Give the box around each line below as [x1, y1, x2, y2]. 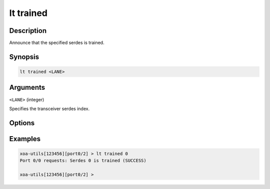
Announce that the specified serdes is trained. [9, 40, 104, 46]
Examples [9, 135, 41, 143]
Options [9, 119, 35, 127]
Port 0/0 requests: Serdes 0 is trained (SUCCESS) [19, 158, 147, 164]
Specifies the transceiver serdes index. [9, 105, 90, 112]
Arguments [9, 83, 45, 92]
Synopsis [9, 52, 39, 61]
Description [9, 26, 47, 35]
